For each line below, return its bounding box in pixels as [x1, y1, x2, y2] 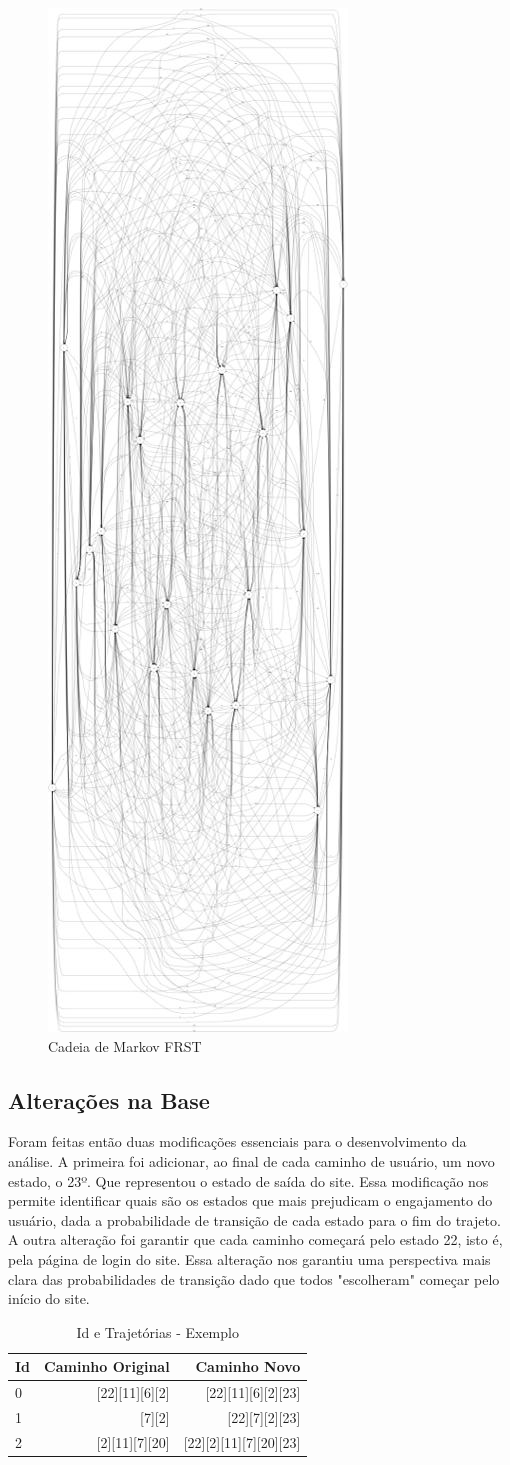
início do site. [8, 1288, 90, 1309]
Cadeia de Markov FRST [48, 1035, 202, 1056]
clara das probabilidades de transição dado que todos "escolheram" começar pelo [8, 1268, 500, 1289]
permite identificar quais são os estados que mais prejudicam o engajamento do [8, 1190, 493, 1211]
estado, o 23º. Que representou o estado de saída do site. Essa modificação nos [8, 1170, 489, 1191]
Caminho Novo [195, 1356, 301, 1377]
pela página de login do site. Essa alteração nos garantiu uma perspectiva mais [8, 1248, 491, 1269]
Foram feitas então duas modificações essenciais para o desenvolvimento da [8, 1131, 467, 1152]
